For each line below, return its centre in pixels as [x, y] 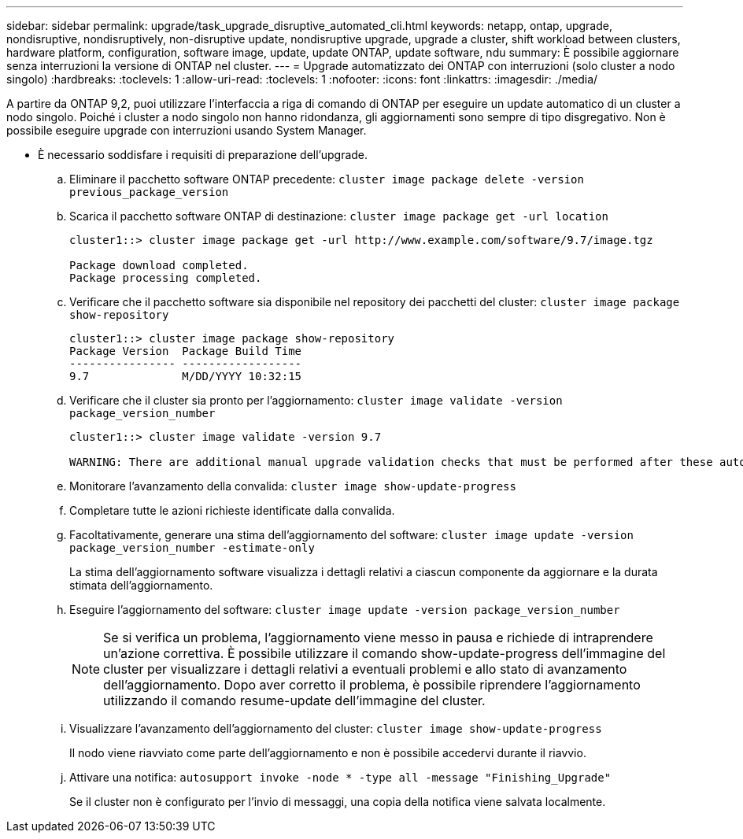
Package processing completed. [166, 278]
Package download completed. [159, 265]
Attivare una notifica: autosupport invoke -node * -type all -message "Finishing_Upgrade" [340, 777]
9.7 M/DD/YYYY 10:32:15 [186, 376]
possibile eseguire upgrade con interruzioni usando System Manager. [187, 130]
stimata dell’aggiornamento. [141, 585]
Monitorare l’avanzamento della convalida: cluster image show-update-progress [293, 486]
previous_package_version [149, 192]
